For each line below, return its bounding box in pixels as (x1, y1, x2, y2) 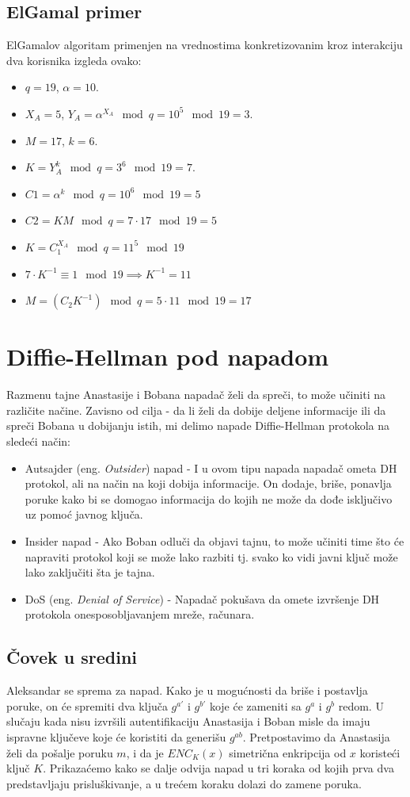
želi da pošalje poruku (6, 744, 113, 761)
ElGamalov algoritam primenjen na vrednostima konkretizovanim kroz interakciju (6, 36, 403, 53)
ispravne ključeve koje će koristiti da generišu (6, 728, 226, 745)
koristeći (359, 744, 401, 761)
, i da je (126, 744, 164, 761)
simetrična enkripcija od (229, 744, 347, 761)
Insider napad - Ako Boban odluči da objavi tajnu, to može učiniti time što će (25, 533, 404, 550)
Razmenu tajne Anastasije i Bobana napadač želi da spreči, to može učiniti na (6, 386, 385, 403)
